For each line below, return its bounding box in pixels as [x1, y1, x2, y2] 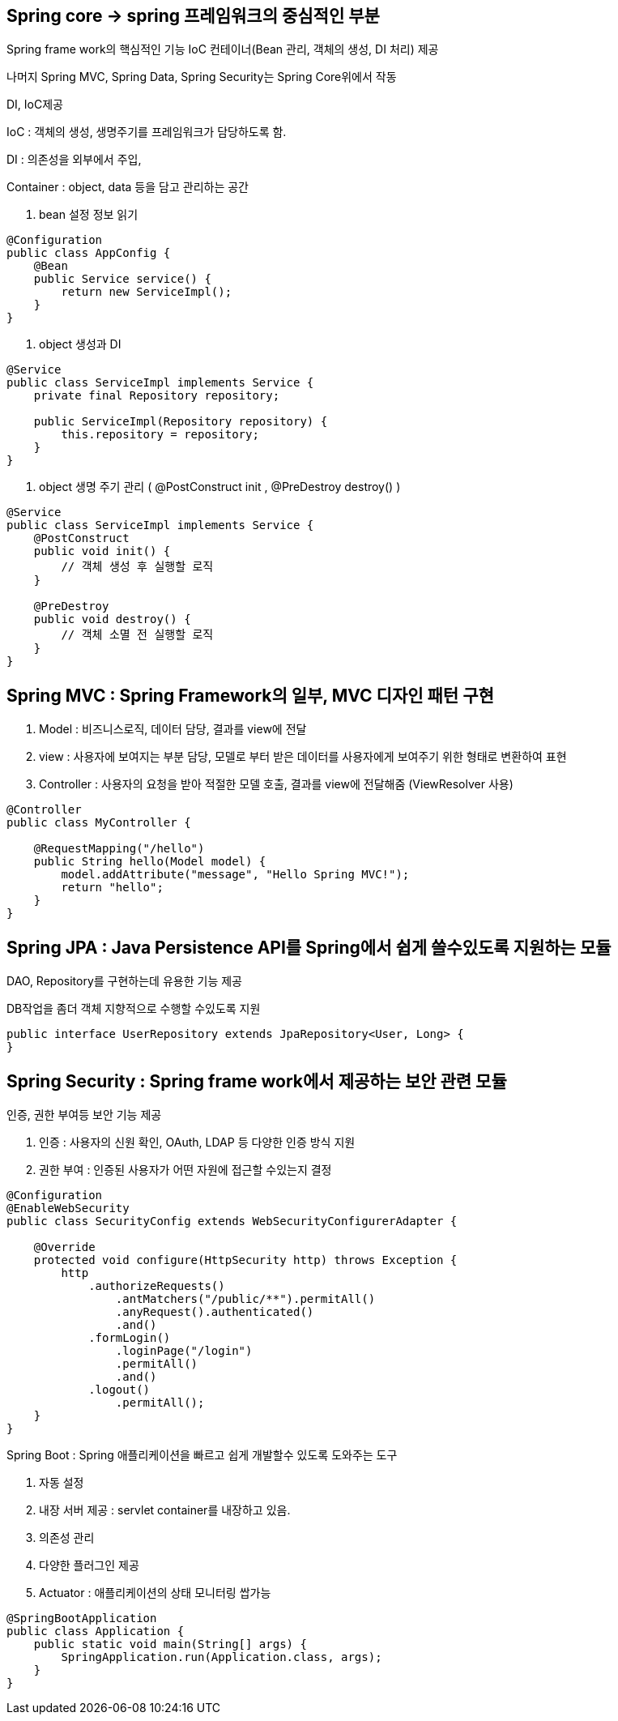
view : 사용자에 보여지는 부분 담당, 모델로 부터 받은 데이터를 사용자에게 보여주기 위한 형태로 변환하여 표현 [39, 749, 567, 764]
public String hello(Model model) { [33, 855, 266, 869]
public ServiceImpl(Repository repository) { [33, 415, 328, 429]
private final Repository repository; [33, 389, 280, 403]
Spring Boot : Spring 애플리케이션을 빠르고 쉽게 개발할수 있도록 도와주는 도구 [6, 1447, 398, 1462]
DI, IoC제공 [6, 97, 63, 112]
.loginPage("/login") [115, 1343, 253, 1357]
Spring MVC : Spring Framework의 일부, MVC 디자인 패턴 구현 [6, 685, 494, 706]
